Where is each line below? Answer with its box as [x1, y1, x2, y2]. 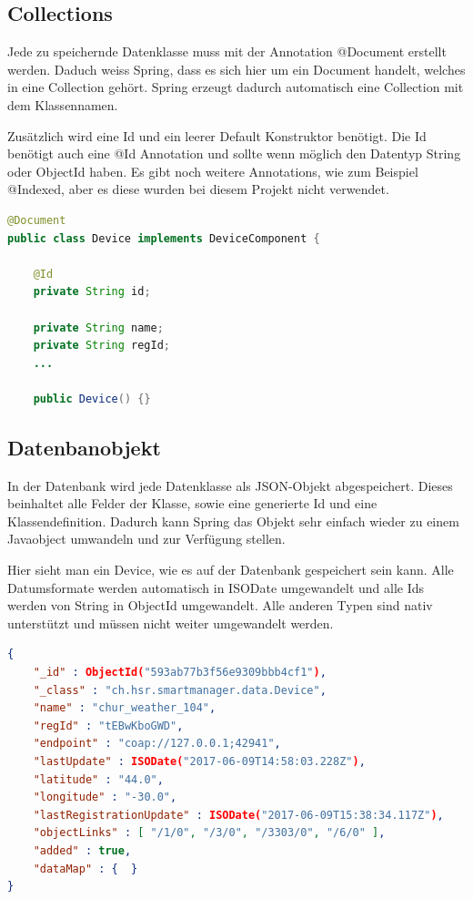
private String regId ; [33, 339, 171, 352]
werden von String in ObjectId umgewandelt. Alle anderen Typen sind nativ [7, 596, 433, 615]
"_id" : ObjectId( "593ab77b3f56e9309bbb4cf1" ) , [33, 666, 327, 679]
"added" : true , [33, 843, 132, 857]
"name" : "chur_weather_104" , [33, 701, 216, 715]
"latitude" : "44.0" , [33, 772, 164, 786]
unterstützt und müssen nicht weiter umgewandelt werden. [7, 613, 334, 632]
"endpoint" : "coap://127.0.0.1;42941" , [33, 737, 281, 751]
